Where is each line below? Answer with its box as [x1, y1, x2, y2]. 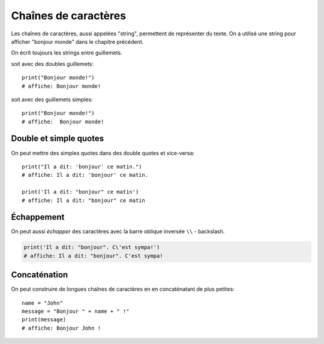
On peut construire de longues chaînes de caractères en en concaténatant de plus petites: [11, 285, 235, 293]
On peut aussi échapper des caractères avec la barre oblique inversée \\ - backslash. [11, 228, 225, 235]
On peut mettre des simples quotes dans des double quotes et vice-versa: [11, 149, 195, 156]
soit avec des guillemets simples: [11, 96, 93, 103]
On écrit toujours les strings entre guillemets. [11, 49, 122, 56]
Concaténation [11, 270, 68, 280]
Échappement [11, 212, 65, 222]
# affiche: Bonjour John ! [22, 324, 101, 331]
